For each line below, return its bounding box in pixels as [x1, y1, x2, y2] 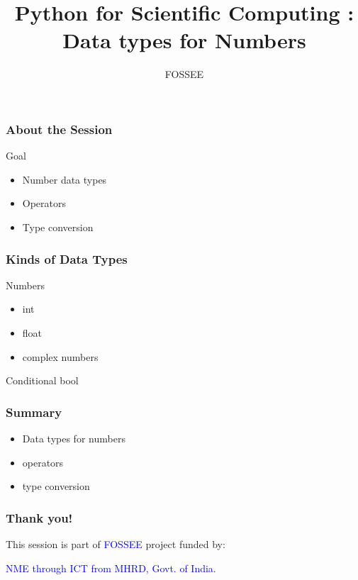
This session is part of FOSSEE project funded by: [6, 536, 225, 551]
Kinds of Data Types [6, 250, 128, 267]
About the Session [6, 120, 113, 138]
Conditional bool [6, 373, 79, 388]
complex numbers [22, 349, 99, 364]
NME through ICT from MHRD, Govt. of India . [6, 560, 216, 575]
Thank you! [6, 508, 73, 526]
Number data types [22, 172, 107, 186]
